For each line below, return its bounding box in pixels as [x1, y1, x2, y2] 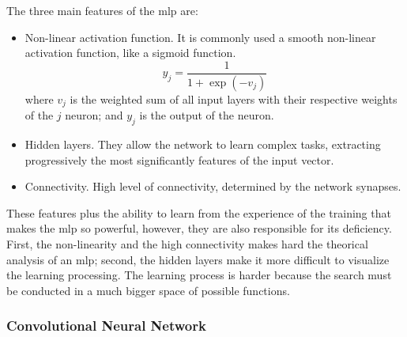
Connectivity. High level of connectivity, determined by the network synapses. [24, 178, 401, 195]
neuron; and [65, 107, 123, 123]
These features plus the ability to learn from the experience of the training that [6, 204, 391, 221]
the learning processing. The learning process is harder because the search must [6, 267, 392, 283]
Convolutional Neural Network [6, 316, 206, 335]
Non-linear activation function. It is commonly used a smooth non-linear [24, 28, 376, 45]
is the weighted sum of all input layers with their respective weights [70, 90, 398, 107]
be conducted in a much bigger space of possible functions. [6, 282, 290, 298]
